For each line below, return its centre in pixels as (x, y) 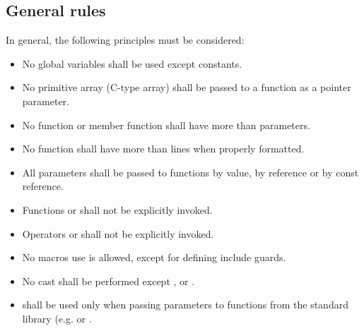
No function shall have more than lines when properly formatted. (163, 149)
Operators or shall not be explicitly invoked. (118, 233)
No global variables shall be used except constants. (132, 63)
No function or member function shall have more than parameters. (166, 125)
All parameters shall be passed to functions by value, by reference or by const (190, 172)
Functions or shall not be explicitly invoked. (117, 209)
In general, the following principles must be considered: (125, 40)
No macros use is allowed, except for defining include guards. (154, 257)
